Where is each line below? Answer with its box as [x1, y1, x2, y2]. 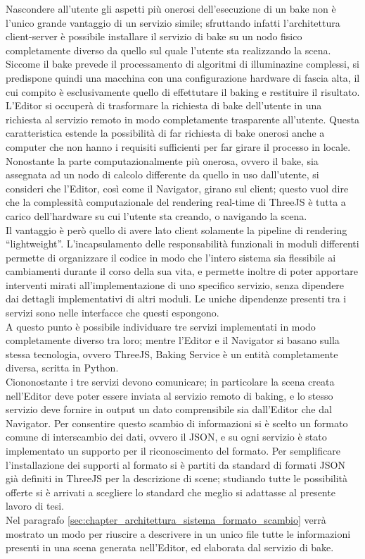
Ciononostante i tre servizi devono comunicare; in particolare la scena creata [6, 374, 335, 389]
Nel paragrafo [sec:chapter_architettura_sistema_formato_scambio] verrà [6, 512, 326, 527]
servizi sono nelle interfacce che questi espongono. [6, 305, 219, 320]
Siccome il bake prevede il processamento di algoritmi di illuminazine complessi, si [6, 56, 359, 71]
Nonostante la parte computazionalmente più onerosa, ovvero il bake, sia [6, 153, 319, 168]
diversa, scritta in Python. [6, 360, 119, 375]
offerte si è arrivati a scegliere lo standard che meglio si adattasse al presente [6, 484, 335, 499]
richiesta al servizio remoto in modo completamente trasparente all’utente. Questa [6, 111, 359, 126]
